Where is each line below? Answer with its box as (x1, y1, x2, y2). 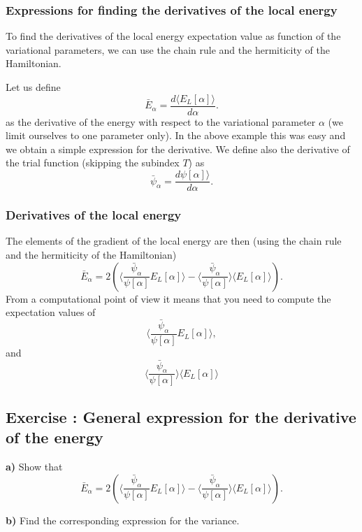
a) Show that (6, 459, 63, 473)
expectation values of (6, 305, 96, 319)
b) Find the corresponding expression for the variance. (6, 512, 240, 527)
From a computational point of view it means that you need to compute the (6, 291, 331, 305)
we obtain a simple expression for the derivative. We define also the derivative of (6, 141, 350, 156)
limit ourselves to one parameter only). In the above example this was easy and (6, 128, 346, 143)
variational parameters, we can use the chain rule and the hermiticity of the (6, 42, 330, 57)
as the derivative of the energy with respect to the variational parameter (6, 114, 316, 129)
